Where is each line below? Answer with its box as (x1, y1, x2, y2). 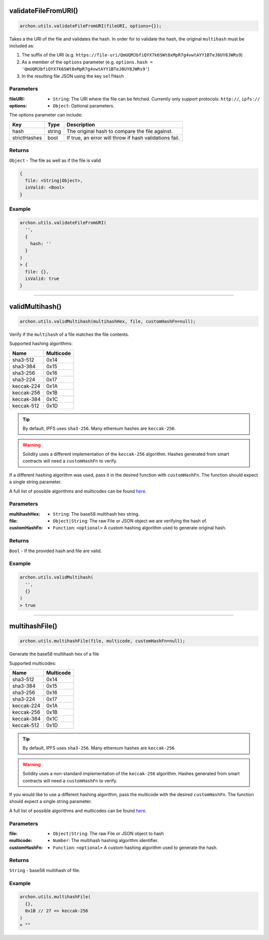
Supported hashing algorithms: (9, 340, 73, 347)
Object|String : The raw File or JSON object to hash (53, 830, 164, 837)
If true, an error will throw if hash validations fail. (66, 134, 180, 141)
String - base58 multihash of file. (9, 867, 81, 873)
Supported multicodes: (9, 660, 57, 666)
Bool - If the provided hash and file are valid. (9, 548, 102, 554)
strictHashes (12, 134, 42, 141)
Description (66, 121, 95, 128)
